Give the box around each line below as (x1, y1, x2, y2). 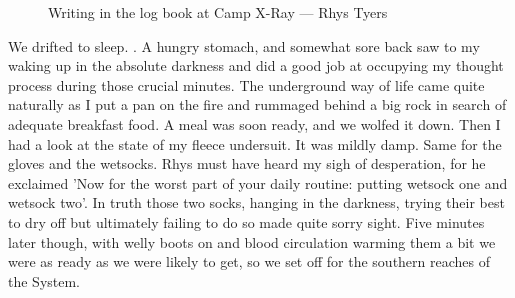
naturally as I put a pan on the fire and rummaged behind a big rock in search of (8, 94, 507, 115)
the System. (8, 270, 81, 291)
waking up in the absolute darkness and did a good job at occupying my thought (8, 55, 504, 76)
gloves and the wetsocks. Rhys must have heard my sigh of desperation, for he (8, 153, 486, 174)
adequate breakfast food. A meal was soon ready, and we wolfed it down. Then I (8, 113, 501, 134)
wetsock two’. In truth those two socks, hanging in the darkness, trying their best (8, 192, 505, 213)
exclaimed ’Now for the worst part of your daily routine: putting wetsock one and (8, 172, 508, 193)
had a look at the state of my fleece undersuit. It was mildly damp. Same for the (8, 133, 502, 154)
